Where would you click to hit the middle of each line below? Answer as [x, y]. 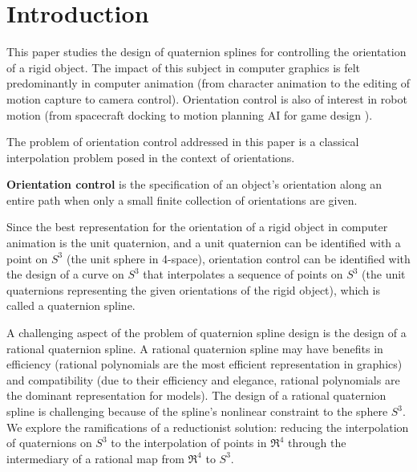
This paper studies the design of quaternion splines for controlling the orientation [206, 52]
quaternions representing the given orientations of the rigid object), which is [194, 289]
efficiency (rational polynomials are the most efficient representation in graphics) [204, 364]
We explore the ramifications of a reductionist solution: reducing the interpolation [208, 427]
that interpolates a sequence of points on [243, 274]
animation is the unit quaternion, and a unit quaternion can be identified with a [204, 243]
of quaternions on [49, 443]
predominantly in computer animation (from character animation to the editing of [208, 83]
